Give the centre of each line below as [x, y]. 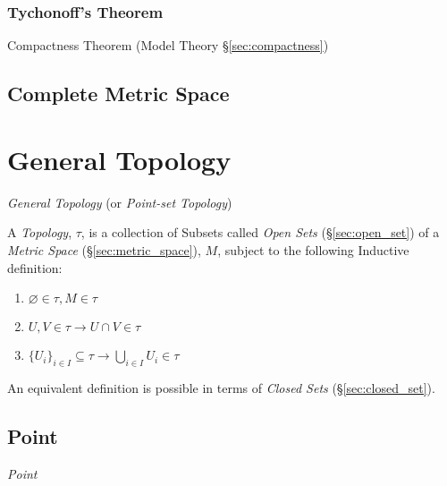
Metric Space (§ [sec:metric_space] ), [104, 249]
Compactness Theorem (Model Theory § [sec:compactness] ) [168, 45]
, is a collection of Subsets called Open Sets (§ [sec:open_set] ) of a [260, 232]
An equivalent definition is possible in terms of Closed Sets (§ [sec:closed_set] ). [221, 387]
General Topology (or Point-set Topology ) [120, 202]
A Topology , [40, 232]
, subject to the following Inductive [313, 249]
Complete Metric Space [118, 94]
